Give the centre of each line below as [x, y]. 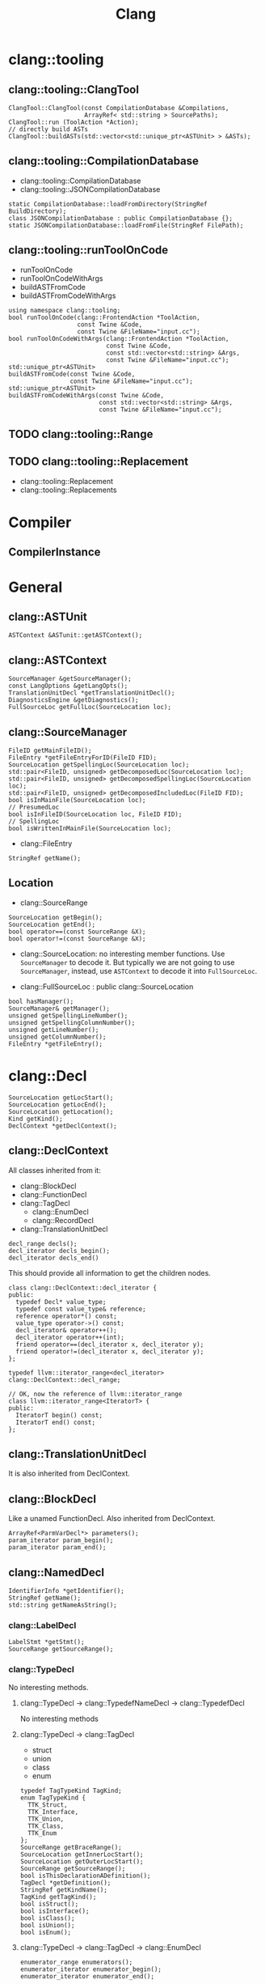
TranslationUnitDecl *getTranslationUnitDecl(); [92, 693]
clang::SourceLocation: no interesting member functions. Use [122, 954]
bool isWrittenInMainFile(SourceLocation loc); [90, 829]
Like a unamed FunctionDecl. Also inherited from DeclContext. [112, 1519]
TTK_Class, [46, 1826]
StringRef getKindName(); [63, 1890]
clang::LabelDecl [42, 1625]
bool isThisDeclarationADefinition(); [85, 1876]
